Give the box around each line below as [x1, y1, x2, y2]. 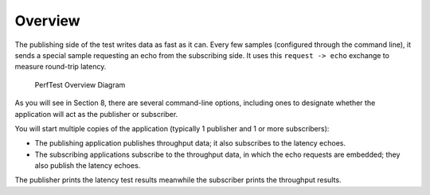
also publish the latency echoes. [34, 161, 141, 170]
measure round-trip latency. [14, 62, 107, 72]
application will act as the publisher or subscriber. [14, 109, 178, 119]
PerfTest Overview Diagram [34, 80, 126, 89]
